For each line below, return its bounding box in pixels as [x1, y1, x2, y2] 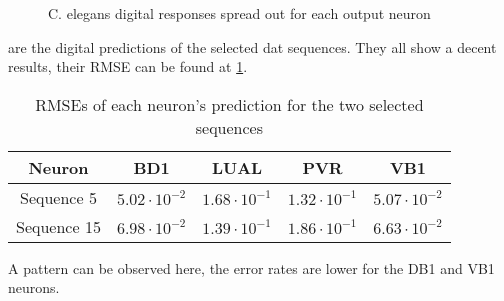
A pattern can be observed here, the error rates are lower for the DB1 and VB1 [8, 257, 495, 278]
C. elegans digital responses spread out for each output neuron [48, 3, 431, 23]
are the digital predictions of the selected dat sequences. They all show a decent [8, 36, 497, 57]
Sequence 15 [16, 214, 101, 238]
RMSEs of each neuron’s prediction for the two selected [35, 92, 424, 116]
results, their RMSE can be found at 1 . [8, 56, 248, 77]
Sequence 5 [20, 185, 97, 209]
